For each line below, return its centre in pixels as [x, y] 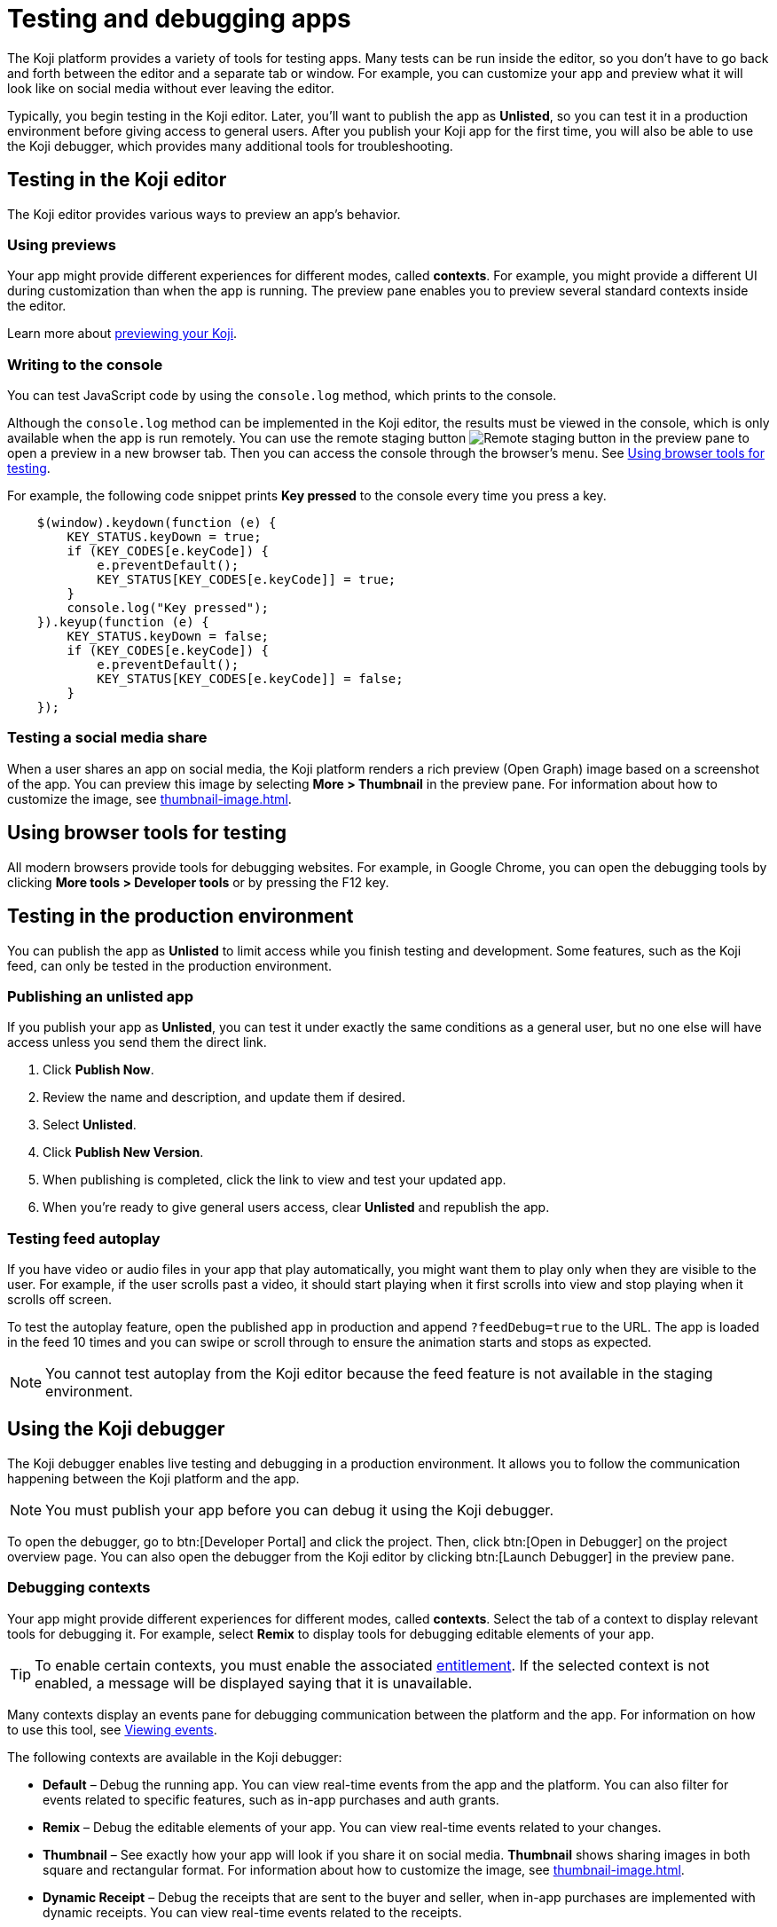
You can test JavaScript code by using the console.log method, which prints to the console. [282, 396]
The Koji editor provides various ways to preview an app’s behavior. [204, 214]
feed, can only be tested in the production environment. [170, 965]
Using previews [62, 244]
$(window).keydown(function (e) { [157, 523]
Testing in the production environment [181, 916]
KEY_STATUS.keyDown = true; [164, 537]
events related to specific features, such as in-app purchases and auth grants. [271, 1799]
